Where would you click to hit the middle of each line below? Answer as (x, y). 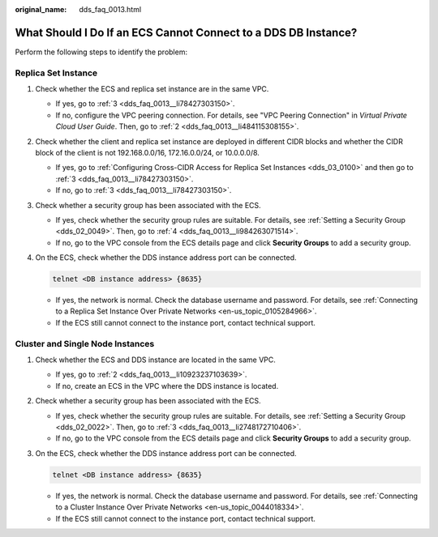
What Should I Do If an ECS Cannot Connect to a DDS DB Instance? (186, 32)
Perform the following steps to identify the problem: (101, 52)
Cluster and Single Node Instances (85, 343)
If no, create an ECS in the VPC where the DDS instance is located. (167, 386)
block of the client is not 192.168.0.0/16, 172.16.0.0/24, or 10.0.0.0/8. (147, 153)
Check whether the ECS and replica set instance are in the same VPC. (152, 89)
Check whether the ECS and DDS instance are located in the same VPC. (155, 360)
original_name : (41, 9)
